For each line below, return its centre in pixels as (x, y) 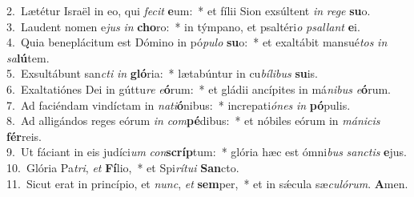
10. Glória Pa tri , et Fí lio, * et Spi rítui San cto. (123, 167)
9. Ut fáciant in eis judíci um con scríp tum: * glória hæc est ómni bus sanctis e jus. (207, 152)
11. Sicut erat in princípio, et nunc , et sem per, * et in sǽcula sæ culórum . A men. (207, 183)
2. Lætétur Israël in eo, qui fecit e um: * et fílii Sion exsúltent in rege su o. (189, 10)
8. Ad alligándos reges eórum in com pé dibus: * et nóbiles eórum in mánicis (193, 121)
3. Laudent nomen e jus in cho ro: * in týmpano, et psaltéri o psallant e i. (183, 26)
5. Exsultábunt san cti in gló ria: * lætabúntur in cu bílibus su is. (162, 73)
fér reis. (24, 136)
